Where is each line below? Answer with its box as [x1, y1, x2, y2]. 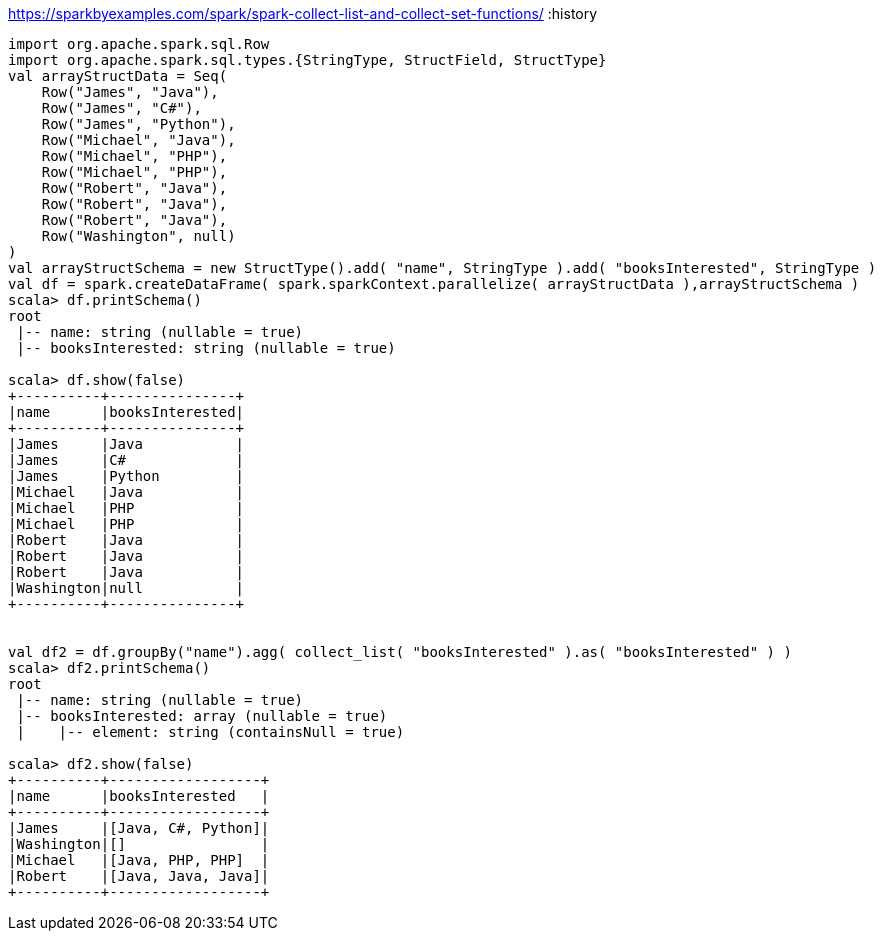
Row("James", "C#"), [41, 100, 202, 116]
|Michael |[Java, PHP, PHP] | [8, 852, 270, 868]
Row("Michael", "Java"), [41, 132, 236, 148]
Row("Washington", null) [41, 228, 236, 244]
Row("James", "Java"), [41, 84, 219, 100]
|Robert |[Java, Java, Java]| [8, 868, 270, 884]
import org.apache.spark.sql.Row [8, 36, 270, 52]
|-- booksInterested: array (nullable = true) [16, 708, 388, 724]
